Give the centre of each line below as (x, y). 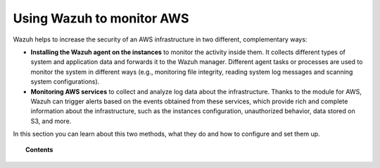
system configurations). (65, 82)
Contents (39, 150)
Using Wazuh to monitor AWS (101, 18)
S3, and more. (51, 121)
